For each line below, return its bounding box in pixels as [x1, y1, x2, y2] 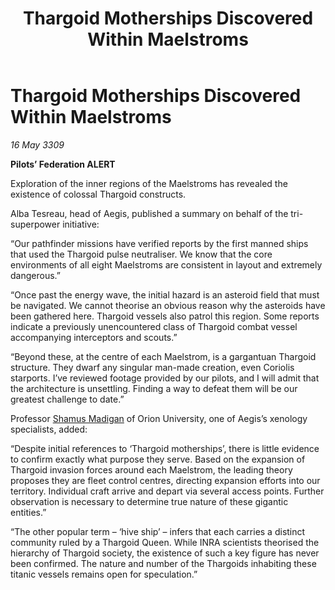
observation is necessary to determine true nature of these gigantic [10, 495, 289, 507]
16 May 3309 [10, 138, 65, 151]
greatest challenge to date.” [10, 393, 125, 405]
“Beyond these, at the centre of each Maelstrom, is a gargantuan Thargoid [10, 350, 317, 362]
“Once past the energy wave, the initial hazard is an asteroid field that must [10, 288, 320, 301]
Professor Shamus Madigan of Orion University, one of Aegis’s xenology [10, 412, 308, 424]
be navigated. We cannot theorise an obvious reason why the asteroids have [10, 299, 326, 311]
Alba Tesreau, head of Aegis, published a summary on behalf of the [10, 207, 289, 219]
